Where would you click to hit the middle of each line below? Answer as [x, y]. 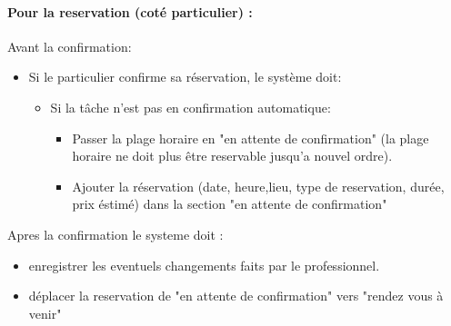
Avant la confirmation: [70, 46]
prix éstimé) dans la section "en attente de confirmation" [230, 204]
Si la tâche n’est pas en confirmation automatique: [190, 107]
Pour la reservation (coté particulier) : [130, 11]
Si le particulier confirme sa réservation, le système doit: [185, 77]
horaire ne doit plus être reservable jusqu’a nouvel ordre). [232, 156]
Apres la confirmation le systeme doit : [115, 234]
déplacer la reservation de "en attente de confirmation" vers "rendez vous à [236, 296]
